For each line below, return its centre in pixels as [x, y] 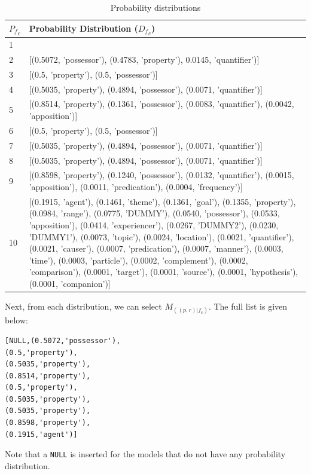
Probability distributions [155, 7]
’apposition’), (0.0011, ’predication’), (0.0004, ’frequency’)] [136, 187]
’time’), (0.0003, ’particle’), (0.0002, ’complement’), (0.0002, [138, 260]
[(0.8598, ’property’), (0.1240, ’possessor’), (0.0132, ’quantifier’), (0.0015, [161, 175]
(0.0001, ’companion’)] [70, 284]
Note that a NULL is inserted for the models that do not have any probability [145, 454]
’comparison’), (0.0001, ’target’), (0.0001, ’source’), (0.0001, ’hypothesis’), [164, 272]
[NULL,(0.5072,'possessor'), [63, 340]
